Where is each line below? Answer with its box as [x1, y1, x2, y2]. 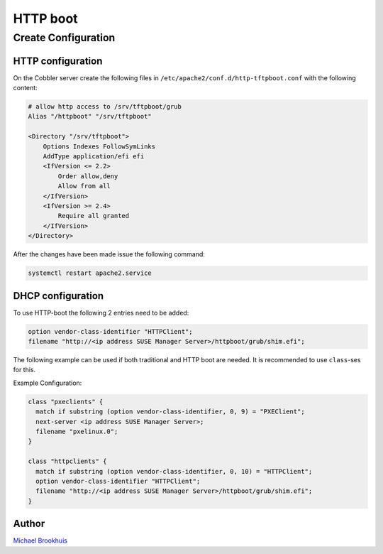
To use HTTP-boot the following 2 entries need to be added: [13, 308, 189, 317]
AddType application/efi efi [43, 153, 145, 161]
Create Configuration [13, 31, 116, 44]
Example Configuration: [13, 379, 82, 387]
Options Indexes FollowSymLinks [43, 142, 156, 151]
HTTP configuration [13, 55, 103, 67]
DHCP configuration [13, 290, 104, 302]
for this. [13, 366, 36, 374]
